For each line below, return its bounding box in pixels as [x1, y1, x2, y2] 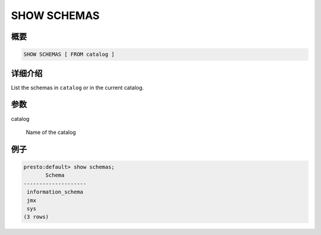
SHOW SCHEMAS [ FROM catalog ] [23, 51, 115, 58]
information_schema [27, 189, 83, 196]
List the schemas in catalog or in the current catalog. [11, 84, 144, 91]
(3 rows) [23, 214, 49, 220]
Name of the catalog [26, 129, 77, 136]
